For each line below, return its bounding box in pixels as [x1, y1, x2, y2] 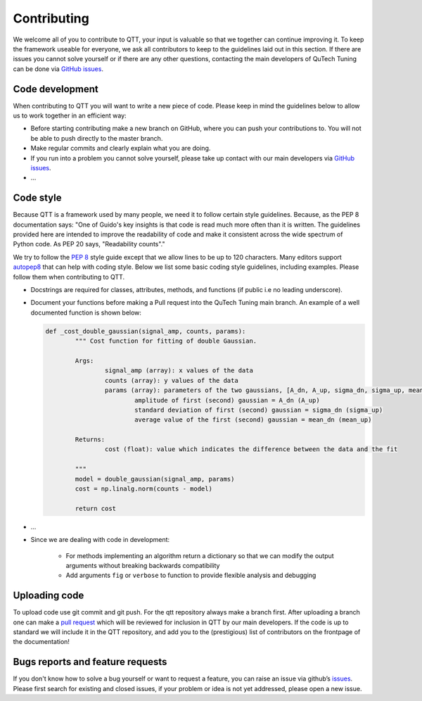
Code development [13, 83, 98, 95]
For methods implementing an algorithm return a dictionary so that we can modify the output [65, 551, 334, 560]
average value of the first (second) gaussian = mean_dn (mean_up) [134, 416, 372, 424]
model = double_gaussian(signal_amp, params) [75, 475, 235, 483]
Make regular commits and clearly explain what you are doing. [30, 144, 211, 153]
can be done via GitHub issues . [13, 64, 103, 73]
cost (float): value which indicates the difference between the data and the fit [104, 446, 398, 453]
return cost [75, 504, 116, 512]
